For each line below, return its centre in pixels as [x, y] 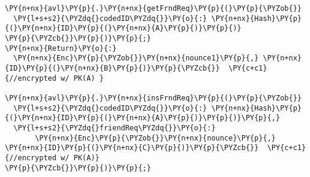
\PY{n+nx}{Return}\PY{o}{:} [61, 48]
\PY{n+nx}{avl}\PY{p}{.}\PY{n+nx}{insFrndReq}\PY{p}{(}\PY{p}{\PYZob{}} [153, 98]
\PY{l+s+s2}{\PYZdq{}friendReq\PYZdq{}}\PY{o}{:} [114, 128]
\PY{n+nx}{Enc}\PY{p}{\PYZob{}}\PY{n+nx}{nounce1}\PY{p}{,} [136, 58]
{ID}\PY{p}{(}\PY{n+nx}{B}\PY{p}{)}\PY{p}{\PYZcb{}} [112, 68]
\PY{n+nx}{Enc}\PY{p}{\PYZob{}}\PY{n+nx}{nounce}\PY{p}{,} [156, 138]
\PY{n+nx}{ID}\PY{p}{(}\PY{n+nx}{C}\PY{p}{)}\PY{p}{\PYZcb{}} [132, 148]
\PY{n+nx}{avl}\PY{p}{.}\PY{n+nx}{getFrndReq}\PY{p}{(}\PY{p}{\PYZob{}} [153, 8]
